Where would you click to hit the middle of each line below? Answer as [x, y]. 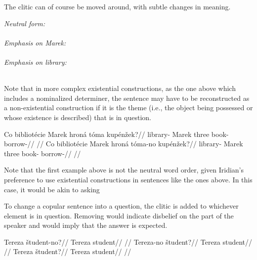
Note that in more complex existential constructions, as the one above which [120, 88]
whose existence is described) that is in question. [78, 117]
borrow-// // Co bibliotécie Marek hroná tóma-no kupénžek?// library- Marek [124, 144]
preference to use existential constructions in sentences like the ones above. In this [128, 179]
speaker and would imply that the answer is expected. [86, 225]
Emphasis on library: [35, 62]
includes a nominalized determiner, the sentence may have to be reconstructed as [127, 98]
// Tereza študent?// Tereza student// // [68, 251]
